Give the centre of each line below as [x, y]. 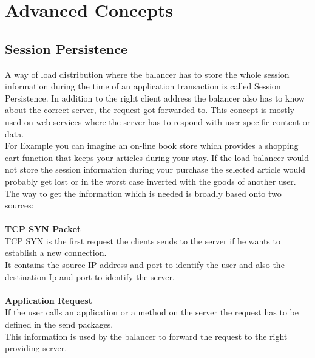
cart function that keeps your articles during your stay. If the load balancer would [157, 157]
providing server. [36, 348]
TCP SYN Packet [43, 229]
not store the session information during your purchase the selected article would [155, 169]
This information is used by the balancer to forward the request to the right [146, 336]
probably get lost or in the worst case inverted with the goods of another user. [151, 181]
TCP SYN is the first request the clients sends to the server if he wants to [143, 240]
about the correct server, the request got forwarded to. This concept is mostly [150, 110]
